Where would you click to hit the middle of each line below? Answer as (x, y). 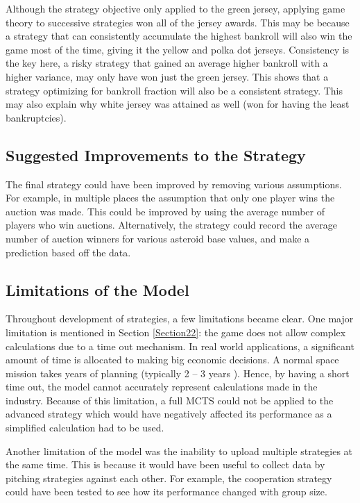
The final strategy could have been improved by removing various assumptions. (174, 184)
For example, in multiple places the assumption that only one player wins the (170, 198)
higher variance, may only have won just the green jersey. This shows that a (167, 76)
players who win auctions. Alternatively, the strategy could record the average (172, 225)
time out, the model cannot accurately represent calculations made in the (162, 387)
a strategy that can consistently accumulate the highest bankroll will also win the (179, 36)
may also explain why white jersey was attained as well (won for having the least (178, 104)
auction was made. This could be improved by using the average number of (165, 211)
